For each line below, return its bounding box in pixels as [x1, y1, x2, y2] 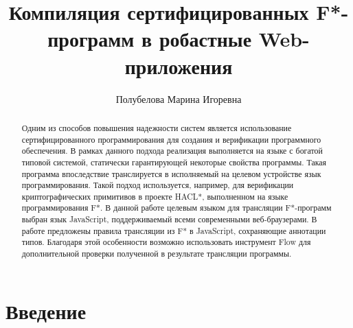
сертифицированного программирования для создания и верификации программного [21, 133, 321, 145]
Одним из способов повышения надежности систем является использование [21, 121, 292, 133]
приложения [124, 51, 233, 80]
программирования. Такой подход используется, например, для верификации [21, 179, 294, 191]
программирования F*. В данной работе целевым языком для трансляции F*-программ [21, 202, 332, 213]
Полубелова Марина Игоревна [115, 91, 242, 106]
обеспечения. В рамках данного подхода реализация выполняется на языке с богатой [21, 145, 323, 156]
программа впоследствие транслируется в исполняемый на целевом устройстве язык [21, 167, 321, 179]
